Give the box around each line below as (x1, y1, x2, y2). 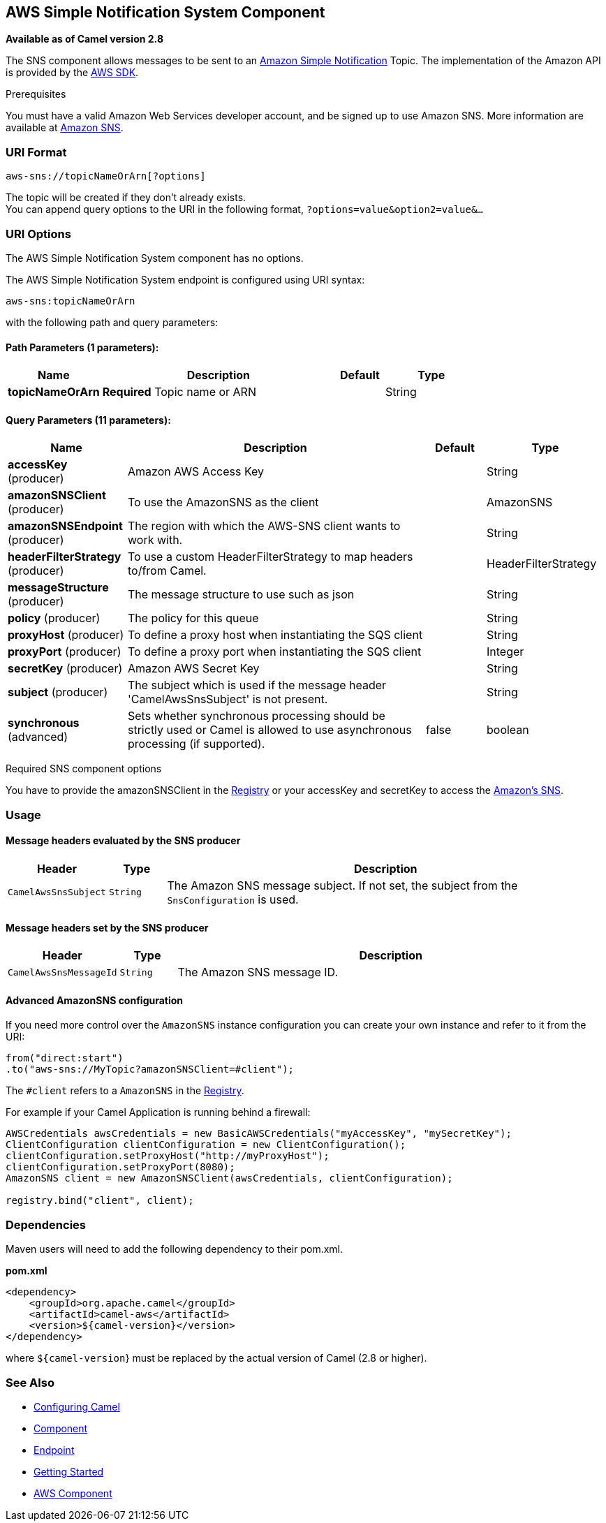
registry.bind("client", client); (6, 1195, 194, 1207)
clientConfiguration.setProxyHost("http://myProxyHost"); (6, 1150, 330, 1162)
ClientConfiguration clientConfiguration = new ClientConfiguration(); (6, 1139, 406, 1151)
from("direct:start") (6, 1052, 124, 1064)
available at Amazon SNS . (6, 122, 124, 134)
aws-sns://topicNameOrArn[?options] (6, 170, 206, 182)
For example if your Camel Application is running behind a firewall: (6, 1106, 311, 1119)
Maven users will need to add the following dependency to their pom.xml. (6, 1243, 343, 1256)
